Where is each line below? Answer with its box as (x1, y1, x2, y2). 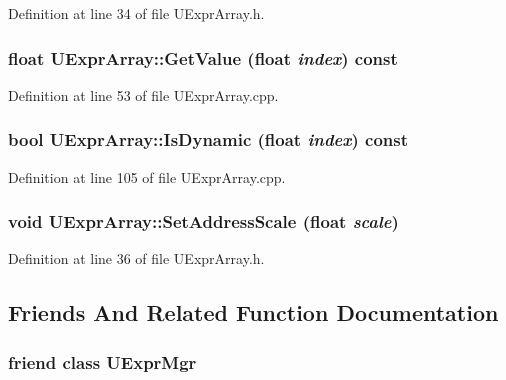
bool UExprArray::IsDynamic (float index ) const (8, 127, 408, 152)
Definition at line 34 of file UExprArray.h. (8, 3, 265, 23)
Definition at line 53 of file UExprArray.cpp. (8, 84, 279, 105)
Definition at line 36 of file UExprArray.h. (8, 248, 265, 269)
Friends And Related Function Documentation (8, 297, 499, 328)
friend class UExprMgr (8, 349, 197, 374)
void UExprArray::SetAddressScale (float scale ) (8, 209, 399, 234)
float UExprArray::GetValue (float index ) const (8, 45, 398, 70)
